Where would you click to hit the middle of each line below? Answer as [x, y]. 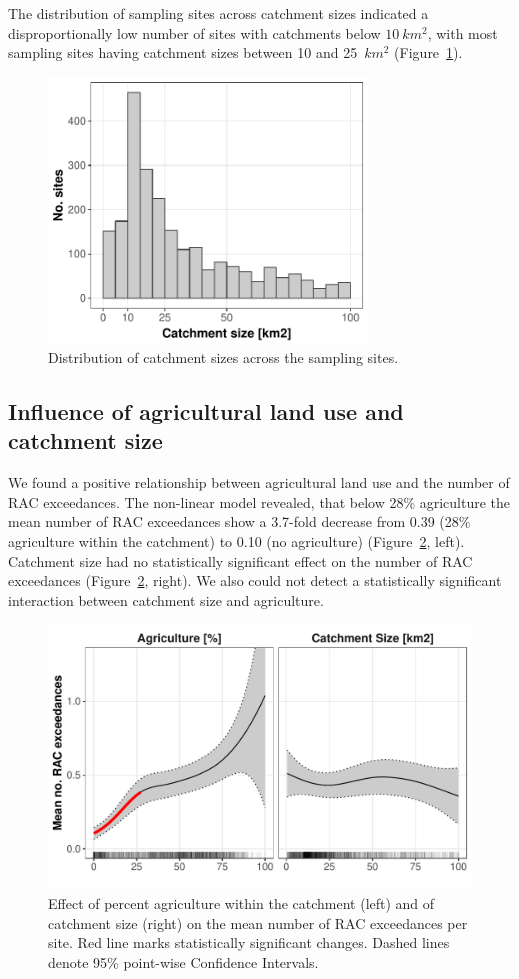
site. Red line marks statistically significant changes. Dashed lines [249, 942]
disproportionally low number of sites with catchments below [194, 32]
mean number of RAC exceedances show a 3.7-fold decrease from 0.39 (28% [239, 521]
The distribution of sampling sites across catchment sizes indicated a [218, 13]
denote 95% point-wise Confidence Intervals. [183, 961]
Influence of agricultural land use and [206, 411]
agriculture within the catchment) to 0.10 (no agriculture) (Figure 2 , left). [236, 541]
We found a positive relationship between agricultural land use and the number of [259, 482]
